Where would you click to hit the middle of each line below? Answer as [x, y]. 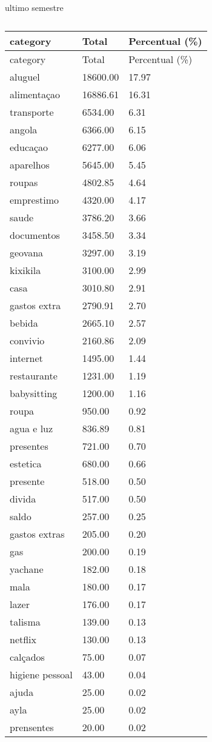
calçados [27, 657]
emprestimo [35, 199]
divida [23, 498]
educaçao [29, 147]
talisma [25, 621]
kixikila [25, 270]
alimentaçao [35, 94]
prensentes [32, 727]
